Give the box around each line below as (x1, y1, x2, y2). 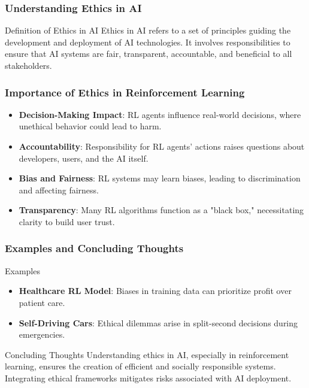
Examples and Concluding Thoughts (5, 241, 184, 256)
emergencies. (19, 328, 65, 341)
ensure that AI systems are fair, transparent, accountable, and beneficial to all (5, 47, 292, 60)
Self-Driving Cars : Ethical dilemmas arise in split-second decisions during (19, 316, 298, 329)
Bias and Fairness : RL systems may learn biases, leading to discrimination (19, 172, 301, 184)
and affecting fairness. (19, 183, 99, 196)
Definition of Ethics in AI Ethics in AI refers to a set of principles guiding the (5, 24, 291, 37)
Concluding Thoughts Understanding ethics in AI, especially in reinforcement (5, 348, 289, 360)
